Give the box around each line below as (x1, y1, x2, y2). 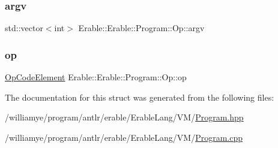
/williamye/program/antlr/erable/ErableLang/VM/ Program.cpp (5, 131, 243, 143)
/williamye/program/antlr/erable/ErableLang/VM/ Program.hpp (5, 111, 244, 123)
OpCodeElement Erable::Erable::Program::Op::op (5, 71, 187, 83)
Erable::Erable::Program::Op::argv (78, 22, 205, 34)
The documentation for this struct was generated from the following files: (5, 90, 274, 103)
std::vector (5, 22, 43, 34)
